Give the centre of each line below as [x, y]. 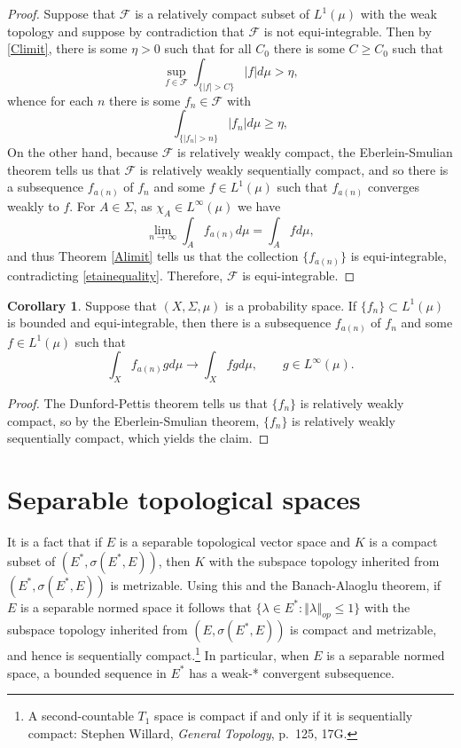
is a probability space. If [291, 305]
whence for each [51, 100]
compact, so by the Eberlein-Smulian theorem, [133, 420]
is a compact [403, 541]
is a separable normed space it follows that [136, 606]
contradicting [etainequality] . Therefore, [115, 275]
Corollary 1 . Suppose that [82, 305]
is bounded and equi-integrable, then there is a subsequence [169, 323]
